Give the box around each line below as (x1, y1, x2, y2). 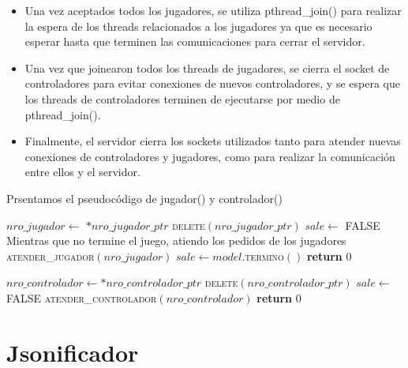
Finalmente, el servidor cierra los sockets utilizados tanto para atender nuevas (24, 133, 401, 149)
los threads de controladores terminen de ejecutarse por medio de (24, 90, 340, 107)
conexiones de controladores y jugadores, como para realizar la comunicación (24, 148, 395, 164)
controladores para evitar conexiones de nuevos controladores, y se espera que (24, 75, 400, 92)
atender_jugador (6, 247, 95, 264)
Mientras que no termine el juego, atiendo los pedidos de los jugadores (6, 232, 346, 249)
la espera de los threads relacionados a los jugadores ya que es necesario (24, 17, 372, 34)
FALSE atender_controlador (6, 289, 157, 306)
